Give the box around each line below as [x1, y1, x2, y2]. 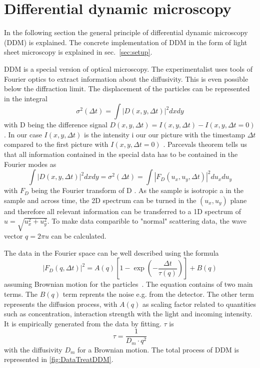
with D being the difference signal [4, 119, 107, 130]
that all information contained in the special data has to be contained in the [4, 149, 238, 159]
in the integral [4, 93, 47, 103]
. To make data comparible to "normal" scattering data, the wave [47, 216, 247, 226]
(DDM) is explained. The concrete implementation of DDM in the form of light [4, 37, 247, 47]
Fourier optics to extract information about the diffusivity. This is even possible [4, 73, 248, 84]
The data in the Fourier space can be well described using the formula [4, 247, 219, 258]
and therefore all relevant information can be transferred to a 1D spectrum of [4, 206, 241, 216]
